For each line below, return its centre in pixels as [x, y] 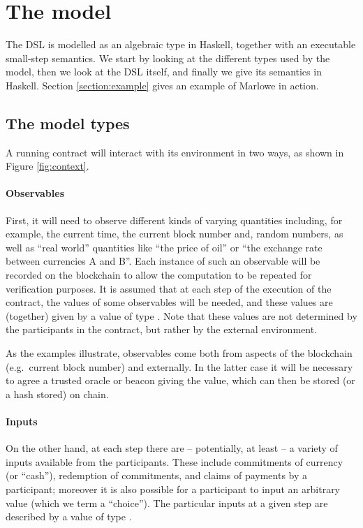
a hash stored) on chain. [57, 394]
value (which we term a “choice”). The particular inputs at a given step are [167, 503]
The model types [68, 123]
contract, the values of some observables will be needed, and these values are [169, 302]
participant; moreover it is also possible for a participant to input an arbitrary [173, 489]
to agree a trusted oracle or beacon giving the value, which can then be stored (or [180, 380]
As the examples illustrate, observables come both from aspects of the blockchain [179, 353]
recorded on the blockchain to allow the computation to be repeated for [159, 275]
